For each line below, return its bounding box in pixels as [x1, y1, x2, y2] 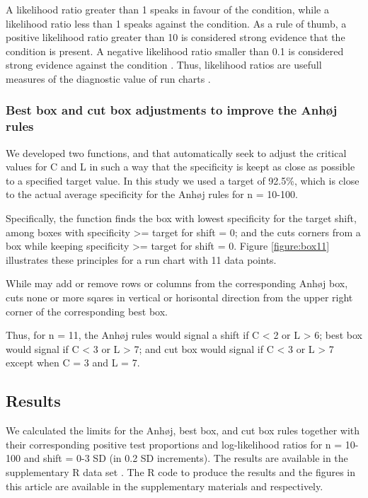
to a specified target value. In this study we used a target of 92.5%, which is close [6, 173, 360, 187]
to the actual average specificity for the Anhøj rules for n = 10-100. [6, 187, 298, 202]
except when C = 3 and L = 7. [6, 355, 140, 370]
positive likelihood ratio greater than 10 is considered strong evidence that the [6, 30, 345, 45]
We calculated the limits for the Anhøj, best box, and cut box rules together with [6, 423, 360, 438]
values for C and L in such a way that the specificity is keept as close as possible [6, 159, 355, 174]
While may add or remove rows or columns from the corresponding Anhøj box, [6, 276, 348, 291]
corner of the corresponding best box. [6, 303, 168, 318]
